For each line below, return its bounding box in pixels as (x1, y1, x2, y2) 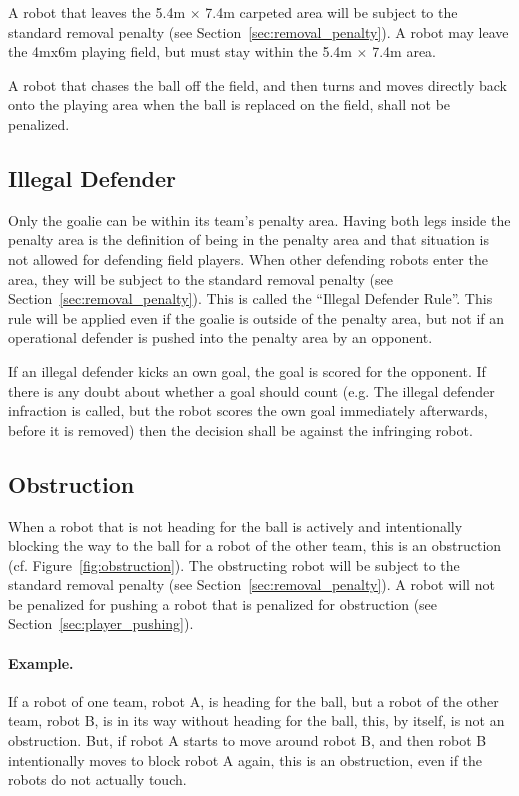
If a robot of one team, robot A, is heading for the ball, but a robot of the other (8, 690, 499, 711)
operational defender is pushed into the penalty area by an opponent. (8, 327, 433, 348)
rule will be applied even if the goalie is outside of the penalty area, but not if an (8, 307, 505, 328)
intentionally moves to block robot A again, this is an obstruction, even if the (8, 749, 483, 770)
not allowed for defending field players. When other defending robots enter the (8, 248, 488, 269)
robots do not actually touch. (8, 769, 187, 790)
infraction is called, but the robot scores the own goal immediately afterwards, (8, 400, 488, 421)
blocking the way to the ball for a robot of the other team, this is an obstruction (8, 535, 502, 556)
